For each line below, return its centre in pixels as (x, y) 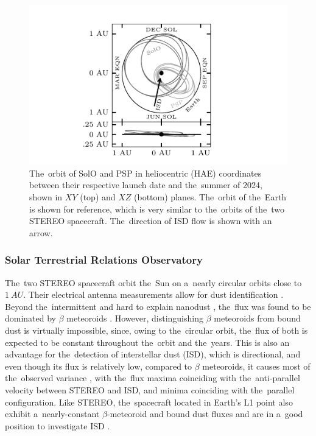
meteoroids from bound (257, 318)
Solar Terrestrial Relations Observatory (104, 260)
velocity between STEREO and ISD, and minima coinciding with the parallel (150, 389)
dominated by (31, 318)
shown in (46, 197)
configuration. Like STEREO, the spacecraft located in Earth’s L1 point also (149, 402)
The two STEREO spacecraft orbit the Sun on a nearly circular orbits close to (153, 282)
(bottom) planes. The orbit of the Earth (210, 197)
